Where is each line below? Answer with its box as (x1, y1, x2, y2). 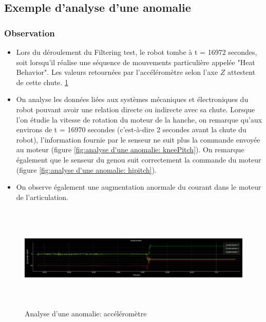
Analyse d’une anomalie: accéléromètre (25, 308, 147, 318)
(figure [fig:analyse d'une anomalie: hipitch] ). (16, 164, 157, 175)
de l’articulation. (16, 191, 68, 202)
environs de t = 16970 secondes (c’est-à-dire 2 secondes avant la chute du (16, 124, 246, 135)
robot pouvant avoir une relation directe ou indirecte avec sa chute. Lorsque (16, 104, 255, 114)
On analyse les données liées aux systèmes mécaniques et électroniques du (16, 94, 249, 105)
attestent (227, 67, 256, 77)
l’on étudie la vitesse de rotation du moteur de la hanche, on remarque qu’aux (16, 114, 262, 125)
